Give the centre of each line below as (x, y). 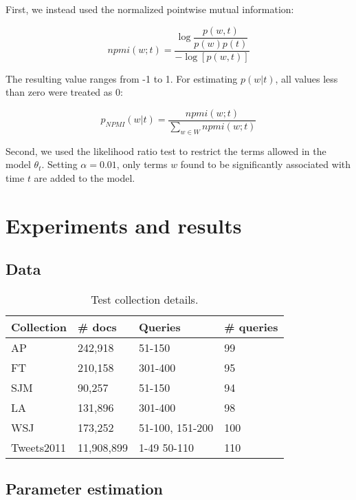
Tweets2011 (39, 448)
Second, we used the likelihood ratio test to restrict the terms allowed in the (166, 150)
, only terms (142, 164)
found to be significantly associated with (266, 164)
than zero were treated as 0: (64, 92)
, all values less (307, 78)
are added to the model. (85, 177)
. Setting (59, 164)
